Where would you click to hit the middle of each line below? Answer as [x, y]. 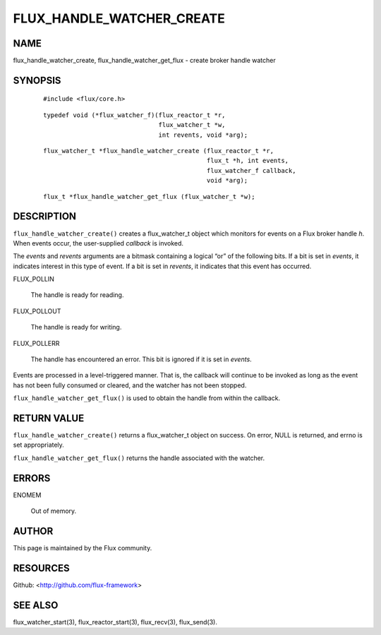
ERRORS [32, 478]
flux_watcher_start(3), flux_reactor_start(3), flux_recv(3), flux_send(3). [115, 622]
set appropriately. [39, 445]
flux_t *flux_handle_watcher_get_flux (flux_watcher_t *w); [149, 196]
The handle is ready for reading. [77, 295]
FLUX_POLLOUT [37, 311]
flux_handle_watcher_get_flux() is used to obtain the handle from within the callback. [147, 398]
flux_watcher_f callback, [251, 170]
